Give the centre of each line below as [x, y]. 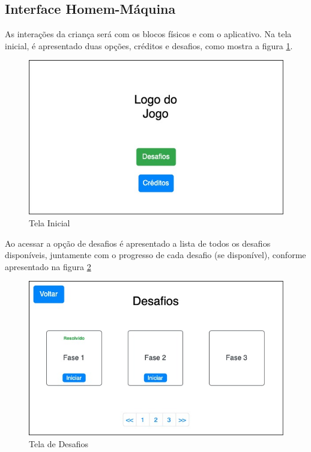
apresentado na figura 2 [48, 266]
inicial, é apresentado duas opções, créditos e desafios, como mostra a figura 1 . [149, 45]
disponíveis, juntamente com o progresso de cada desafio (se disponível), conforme [155, 255]
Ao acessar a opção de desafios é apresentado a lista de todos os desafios [138, 243]
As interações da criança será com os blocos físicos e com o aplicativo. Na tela [148, 34]
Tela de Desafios [59, 444]
